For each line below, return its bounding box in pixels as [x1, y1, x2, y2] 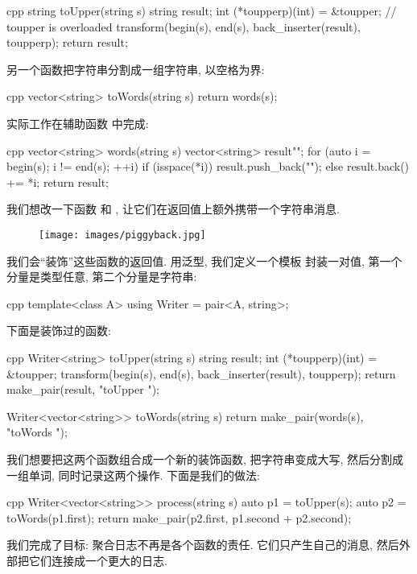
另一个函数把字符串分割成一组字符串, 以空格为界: [6, 60, 265, 77]
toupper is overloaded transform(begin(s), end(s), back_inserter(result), [6, 18, 361, 35]
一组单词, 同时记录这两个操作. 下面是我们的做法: [6, 466, 260, 483]
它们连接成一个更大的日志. [28, 551, 167, 568]
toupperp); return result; [6, 34, 128, 51]
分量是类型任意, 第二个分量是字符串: [6, 268, 197, 285]
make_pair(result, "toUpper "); [6, 381, 159, 398]
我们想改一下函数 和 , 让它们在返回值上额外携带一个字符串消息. [6, 200, 340, 217]
